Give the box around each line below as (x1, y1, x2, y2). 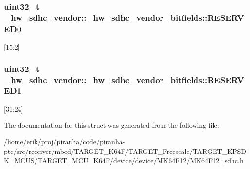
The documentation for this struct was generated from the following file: (4, 120, 219, 130)
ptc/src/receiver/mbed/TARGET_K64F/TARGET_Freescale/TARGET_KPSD (4, 146, 246, 156)
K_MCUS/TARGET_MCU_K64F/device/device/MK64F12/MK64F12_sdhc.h (4, 155, 244, 166)
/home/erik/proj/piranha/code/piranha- (4, 136, 125, 146)
